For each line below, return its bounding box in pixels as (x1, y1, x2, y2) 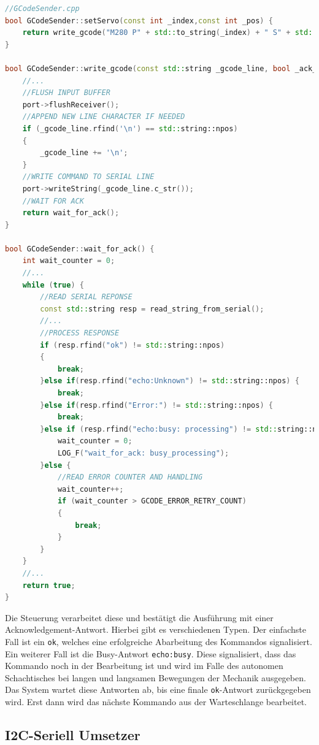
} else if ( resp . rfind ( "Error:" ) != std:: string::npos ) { (40, 400, 273, 410)
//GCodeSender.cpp (5, 4, 80, 13)
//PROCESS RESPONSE (40, 329, 120, 338)
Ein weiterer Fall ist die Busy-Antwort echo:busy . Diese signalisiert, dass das (5, 647, 296, 660)
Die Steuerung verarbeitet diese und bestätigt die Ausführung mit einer (5, 611, 274, 624)
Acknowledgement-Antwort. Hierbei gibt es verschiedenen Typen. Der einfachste (5, 623, 306, 636)
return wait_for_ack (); (22, 208, 120, 218)
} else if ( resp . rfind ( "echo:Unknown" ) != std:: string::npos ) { (40, 376, 299, 386)
